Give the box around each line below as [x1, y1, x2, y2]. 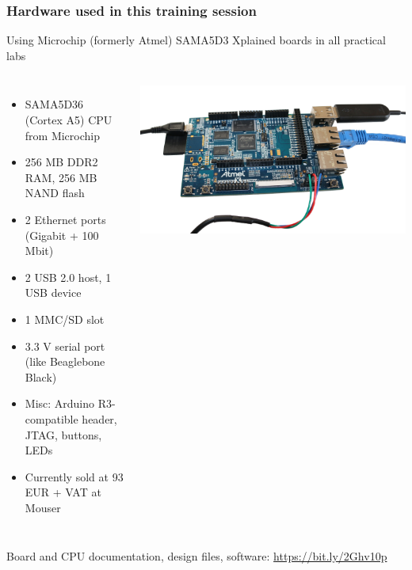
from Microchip [25, 127, 101, 143]
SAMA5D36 [25, 96, 84, 112]
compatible [25, 410, 78, 427]
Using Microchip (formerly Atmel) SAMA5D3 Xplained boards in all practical [6, 32, 386, 48]
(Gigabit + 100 [25, 226, 99, 243]
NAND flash [25, 184, 85, 201]
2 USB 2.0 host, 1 [25, 268, 112, 285]
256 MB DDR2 [25, 154, 98, 170]
